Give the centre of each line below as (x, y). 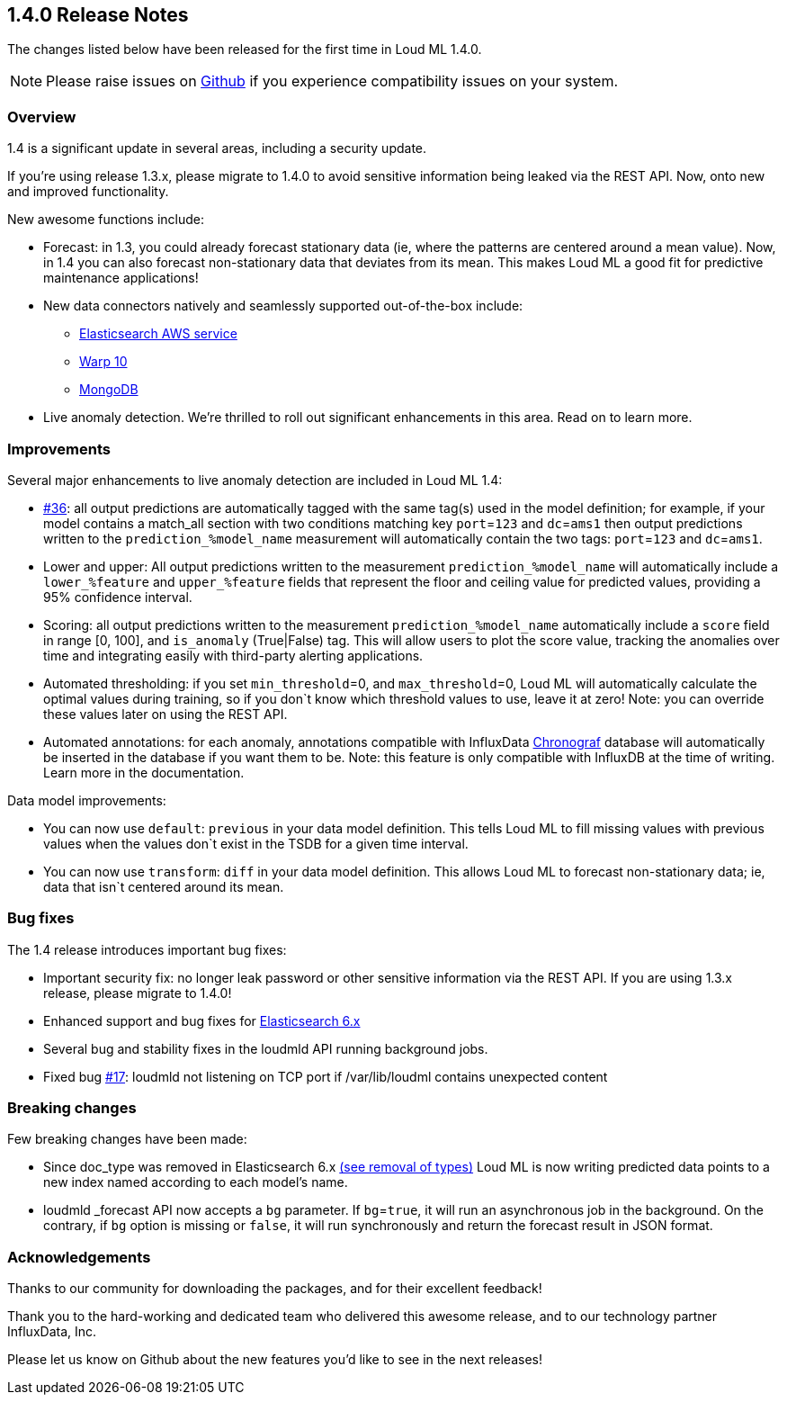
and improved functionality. (88, 192)
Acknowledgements (79, 1257)
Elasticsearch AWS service (158, 334)
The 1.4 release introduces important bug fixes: (147, 949)
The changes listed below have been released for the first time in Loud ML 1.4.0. (245, 49)
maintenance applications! (121, 278)
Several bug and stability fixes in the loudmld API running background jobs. (266, 1048)
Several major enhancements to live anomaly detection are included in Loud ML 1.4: (255, 480)
